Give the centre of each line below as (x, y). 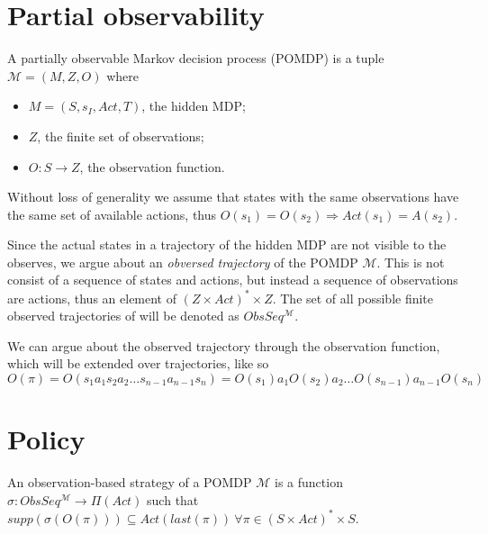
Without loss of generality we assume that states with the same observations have (233, 197)
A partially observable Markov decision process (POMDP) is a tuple (196, 58)
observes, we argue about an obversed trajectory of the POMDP (183, 262)
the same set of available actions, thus (112, 214)
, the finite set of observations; (121, 136)
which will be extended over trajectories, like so (138, 363)
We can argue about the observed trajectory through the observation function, (224, 345)
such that (173, 499)
